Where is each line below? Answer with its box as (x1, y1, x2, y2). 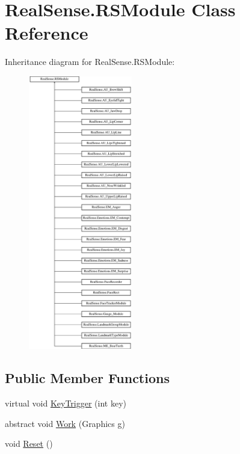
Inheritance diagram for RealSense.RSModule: (5, 55, 175, 68)
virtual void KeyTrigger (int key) (5, 397, 126, 410)
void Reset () (5, 437, 53, 450)
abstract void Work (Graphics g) (5, 417, 125, 429)
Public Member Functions (5, 369, 170, 387)
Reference (5, 20, 88, 45)
